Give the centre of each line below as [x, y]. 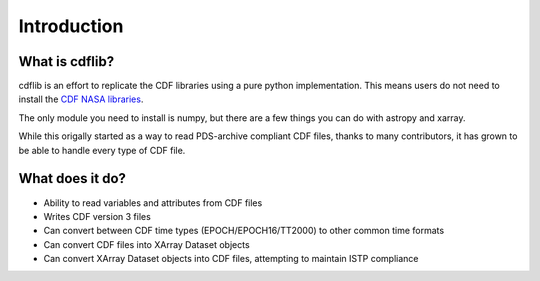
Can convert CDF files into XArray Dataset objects [146, 244]
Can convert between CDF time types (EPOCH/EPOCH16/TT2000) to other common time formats [244, 231]
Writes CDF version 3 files [97, 216]
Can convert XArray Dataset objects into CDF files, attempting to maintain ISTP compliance [231, 259]
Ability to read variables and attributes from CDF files [153, 202]
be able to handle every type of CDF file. [102, 150]
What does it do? [72, 178]
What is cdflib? [66, 61]
